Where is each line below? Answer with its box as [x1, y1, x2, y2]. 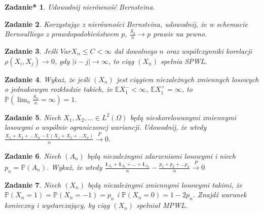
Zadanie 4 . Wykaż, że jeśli [5, 74, 90, 84]
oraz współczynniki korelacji [166, 46, 252, 56]
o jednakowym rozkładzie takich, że [5, 84, 112, 94]
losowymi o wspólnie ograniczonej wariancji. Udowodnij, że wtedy [5, 122, 207, 132]
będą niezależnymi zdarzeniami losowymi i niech [87, 150, 236, 161]
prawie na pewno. [153, 28, 207, 39]
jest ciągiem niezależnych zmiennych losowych [116, 74, 259, 84]
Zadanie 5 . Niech [5, 112, 61, 122]
